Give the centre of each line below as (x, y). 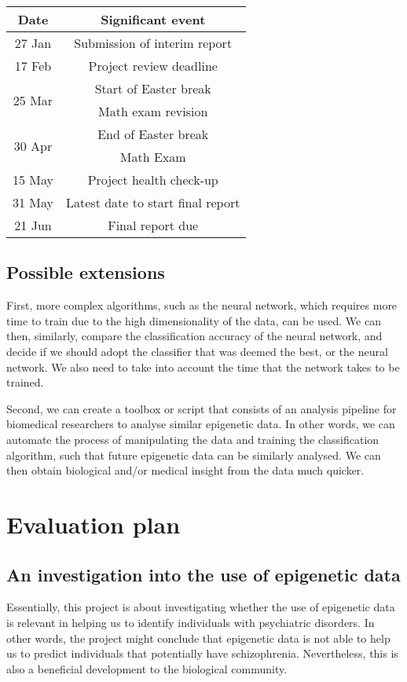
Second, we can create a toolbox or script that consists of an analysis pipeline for (202, 408)
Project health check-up (153, 180)
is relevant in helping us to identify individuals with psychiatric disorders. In (191, 622)
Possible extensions (86, 272)
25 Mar (33, 100)
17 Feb (33, 66)
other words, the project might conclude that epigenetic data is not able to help (198, 638)
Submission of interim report (153, 43)
